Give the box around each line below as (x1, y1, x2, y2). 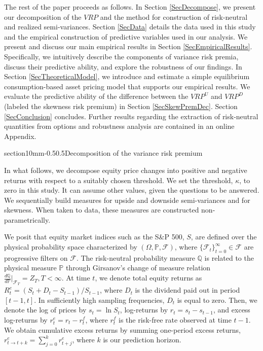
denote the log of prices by (4, 304, 87, 315)
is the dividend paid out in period (135, 285, 240, 295)
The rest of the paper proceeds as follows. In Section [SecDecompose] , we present (4, 2, 256, 12)
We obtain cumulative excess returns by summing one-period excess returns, (4, 324, 241, 335)
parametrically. (4, 214, 51, 225)
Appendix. (4, 130, 36, 141)
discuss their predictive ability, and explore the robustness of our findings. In (4, 61, 242, 72)
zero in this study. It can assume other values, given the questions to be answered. (4, 185, 259, 195)
